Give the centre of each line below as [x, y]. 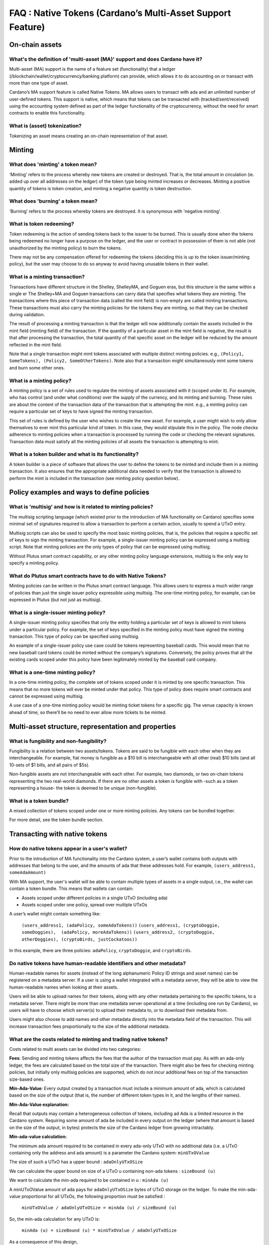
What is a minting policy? [40, 380]
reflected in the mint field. [36, 345]
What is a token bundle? [39, 801]
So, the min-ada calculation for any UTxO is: [55, 1219]
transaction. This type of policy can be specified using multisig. [74, 636]
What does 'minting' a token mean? [53, 164]
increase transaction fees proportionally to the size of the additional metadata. [89, 1026]
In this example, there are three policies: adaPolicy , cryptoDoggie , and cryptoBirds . [100, 950]
